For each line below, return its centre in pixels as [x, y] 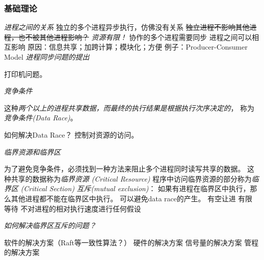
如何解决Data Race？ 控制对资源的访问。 [71, 134]
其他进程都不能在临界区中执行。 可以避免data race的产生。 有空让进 [123, 198]
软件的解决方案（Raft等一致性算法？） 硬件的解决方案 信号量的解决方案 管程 [131, 242]
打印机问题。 [25, 74]
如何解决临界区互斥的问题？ [50, 225]
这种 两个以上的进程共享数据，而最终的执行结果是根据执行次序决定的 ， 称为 [129, 107]
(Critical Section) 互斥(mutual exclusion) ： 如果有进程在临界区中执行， [136, 188]
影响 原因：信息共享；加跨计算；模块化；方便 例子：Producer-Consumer [129, 47]
